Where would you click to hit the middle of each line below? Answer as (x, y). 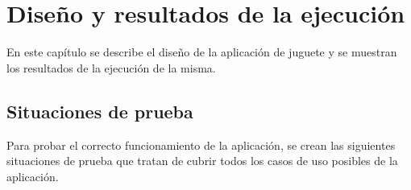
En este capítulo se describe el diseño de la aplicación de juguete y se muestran (202, 52)
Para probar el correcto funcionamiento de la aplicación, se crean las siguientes (201, 145)
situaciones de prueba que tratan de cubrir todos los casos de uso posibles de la (202, 161)
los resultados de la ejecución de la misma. (111, 67)
